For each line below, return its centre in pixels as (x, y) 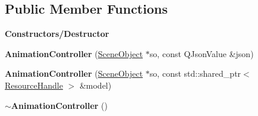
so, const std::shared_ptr (195, 73)
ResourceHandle (34, 85)
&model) (95, 85)
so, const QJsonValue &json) (202, 53)
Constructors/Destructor (57, 34)
